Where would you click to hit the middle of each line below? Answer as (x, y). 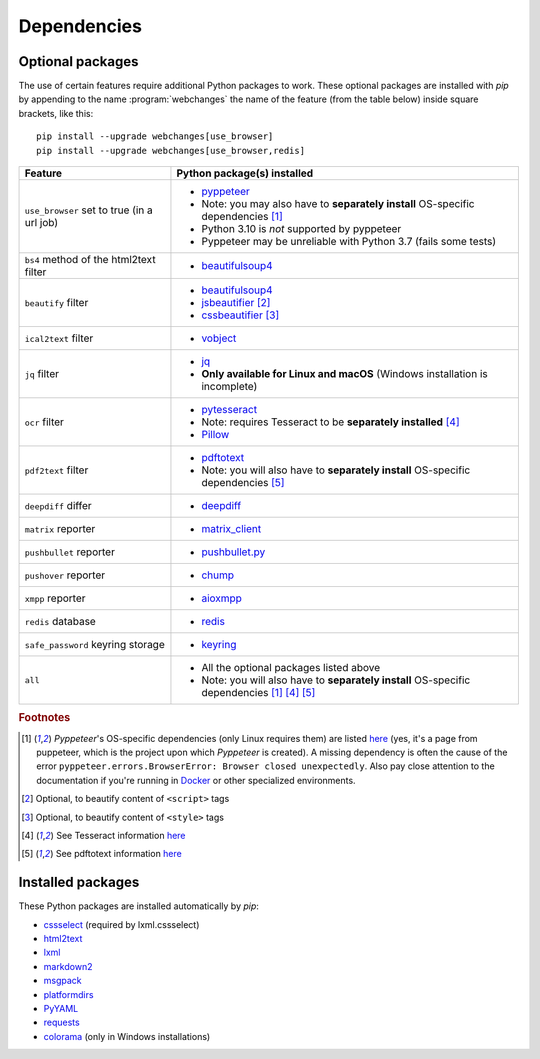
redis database (60, 622)
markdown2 (68, 966)
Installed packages (79, 882)
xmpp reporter (55, 598)
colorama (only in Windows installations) (127, 1036)
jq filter (42, 374)
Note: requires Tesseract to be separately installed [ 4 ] (330, 422)
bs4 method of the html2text (90, 260)
